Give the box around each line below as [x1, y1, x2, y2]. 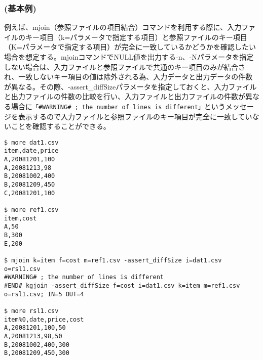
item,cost [4, 214, 37, 222]
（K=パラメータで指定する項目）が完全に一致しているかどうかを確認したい [4, 41, 256, 52]
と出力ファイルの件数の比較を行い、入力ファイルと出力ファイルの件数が [4, 91, 245, 102]
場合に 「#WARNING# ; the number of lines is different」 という [11, 101, 226, 111]
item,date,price [4, 147, 59, 155]
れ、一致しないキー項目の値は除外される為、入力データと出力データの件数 [4, 71, 253, 82]
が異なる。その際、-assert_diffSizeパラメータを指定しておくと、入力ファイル [4, 81, 257, 92]
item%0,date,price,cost [4, 316, 84, 323]
